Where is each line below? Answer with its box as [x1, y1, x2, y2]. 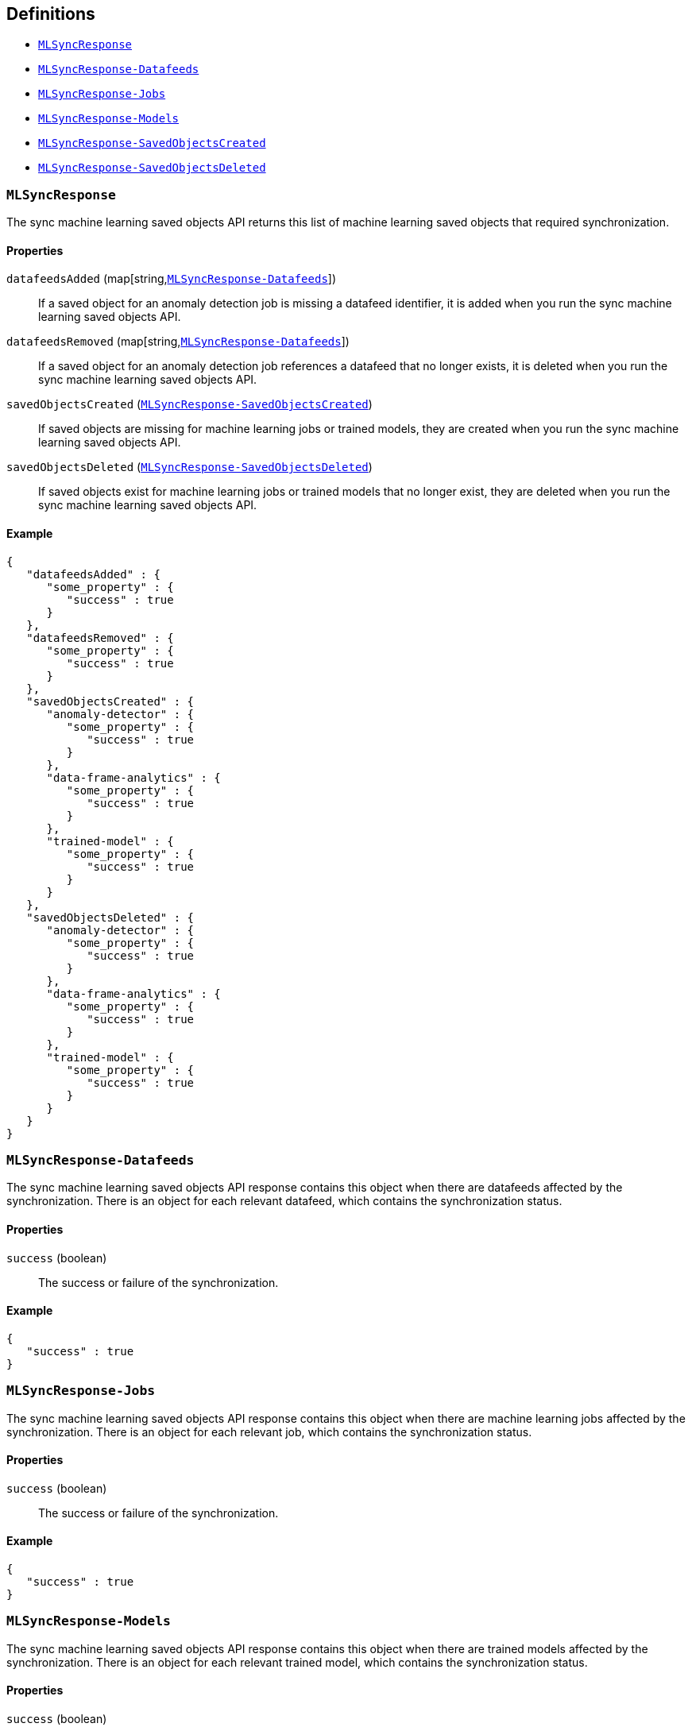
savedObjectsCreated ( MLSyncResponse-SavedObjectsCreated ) [6, 397, 373, 411]
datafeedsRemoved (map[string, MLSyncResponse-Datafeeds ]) [6, 334, 350, 349]
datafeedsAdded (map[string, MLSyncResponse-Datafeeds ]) [6, 272, 337, 286]
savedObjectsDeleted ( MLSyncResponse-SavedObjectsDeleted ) [6, 460, 373, 474]
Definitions [6, 4, 95, 24]
